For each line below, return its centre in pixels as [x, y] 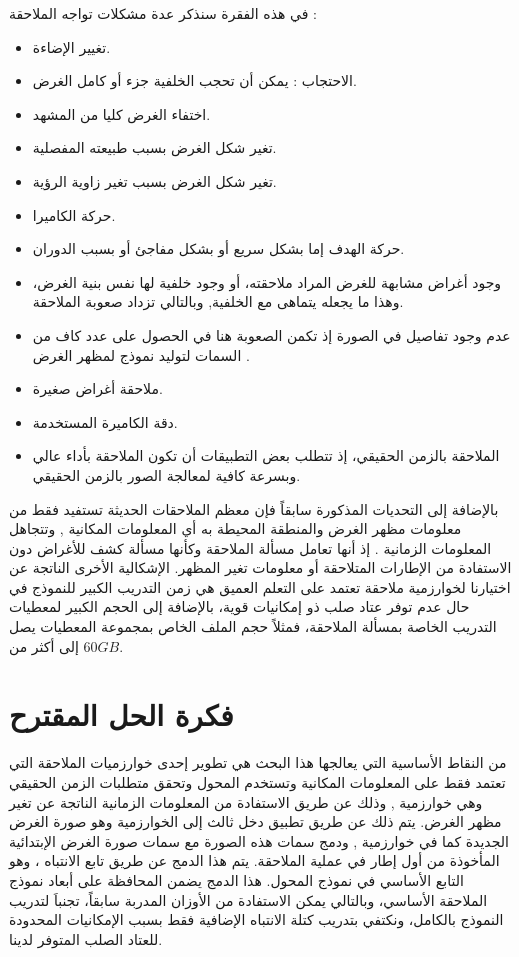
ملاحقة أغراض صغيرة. [97, 388]
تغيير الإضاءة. [71, 46]
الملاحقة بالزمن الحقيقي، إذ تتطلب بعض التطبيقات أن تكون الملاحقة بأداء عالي [266, 455]
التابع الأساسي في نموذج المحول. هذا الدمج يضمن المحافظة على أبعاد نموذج [236, 879]
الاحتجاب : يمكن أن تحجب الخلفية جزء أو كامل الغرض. [194, 80]
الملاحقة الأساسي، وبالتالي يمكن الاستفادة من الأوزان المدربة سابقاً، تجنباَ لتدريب [248, 899]
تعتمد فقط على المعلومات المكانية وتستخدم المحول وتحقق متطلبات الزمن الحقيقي [257, 781]
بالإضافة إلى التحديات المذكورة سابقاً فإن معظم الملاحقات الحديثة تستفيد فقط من [254, 508]
